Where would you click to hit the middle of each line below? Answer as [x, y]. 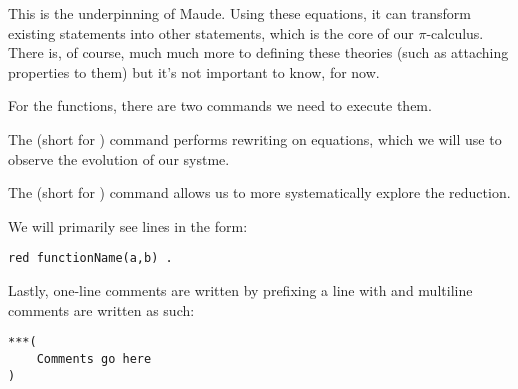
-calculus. [455, 32]
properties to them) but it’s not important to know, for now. [194, 71]
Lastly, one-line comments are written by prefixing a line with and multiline [240, 290]
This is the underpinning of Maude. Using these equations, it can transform [240, 13]
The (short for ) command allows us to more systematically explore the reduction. [259, 192]
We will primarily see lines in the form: [128, 225]
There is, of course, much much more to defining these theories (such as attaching [258, 52]
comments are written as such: [101, 309]
